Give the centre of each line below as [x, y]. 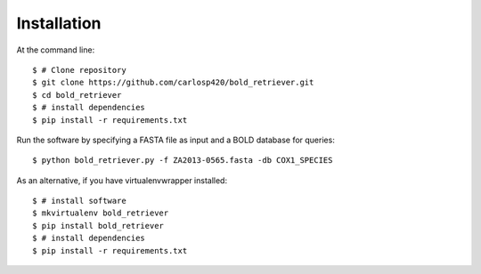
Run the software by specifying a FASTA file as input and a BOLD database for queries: [176, 140]
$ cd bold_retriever [77, 95]
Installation [59, 23]
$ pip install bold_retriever [98, 226]
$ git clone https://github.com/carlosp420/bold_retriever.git [173, 83]
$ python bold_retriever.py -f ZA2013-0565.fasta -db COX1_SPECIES [183, 161]
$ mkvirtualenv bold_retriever [101, 213]
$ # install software [79, 201]
